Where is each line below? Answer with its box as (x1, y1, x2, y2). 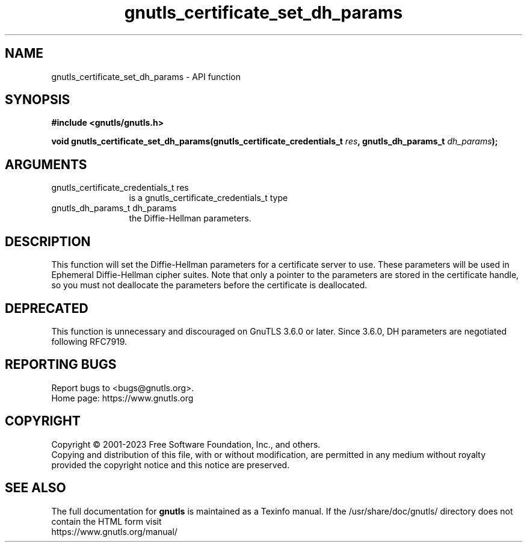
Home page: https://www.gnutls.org (51, 392, 194, 403)
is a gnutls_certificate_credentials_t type (129, 193, 288, 203)
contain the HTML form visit (51, 516, 162, 527)
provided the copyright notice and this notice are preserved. (51, 459, 290, 470)
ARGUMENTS (5, 156, 87, 172)
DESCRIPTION (5, 233, 91, 249)
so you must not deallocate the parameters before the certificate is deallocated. (51, 280, 368, 291)
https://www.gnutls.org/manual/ (51, 526, 177, 537)
